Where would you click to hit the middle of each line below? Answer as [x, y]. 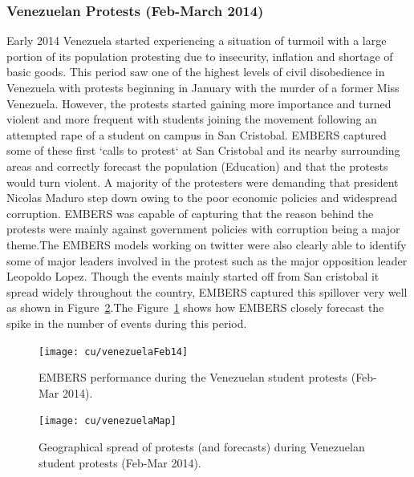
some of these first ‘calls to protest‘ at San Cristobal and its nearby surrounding [203, 150]
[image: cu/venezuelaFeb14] [114, 352]
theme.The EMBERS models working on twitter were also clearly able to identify [207, 244]
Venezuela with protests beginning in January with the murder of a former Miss [203, 87]
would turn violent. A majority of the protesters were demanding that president [203, 182]
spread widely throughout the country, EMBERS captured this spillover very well [207, 291]
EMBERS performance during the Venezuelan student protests [193, 377]
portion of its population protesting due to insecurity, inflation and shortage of [200, 56]
